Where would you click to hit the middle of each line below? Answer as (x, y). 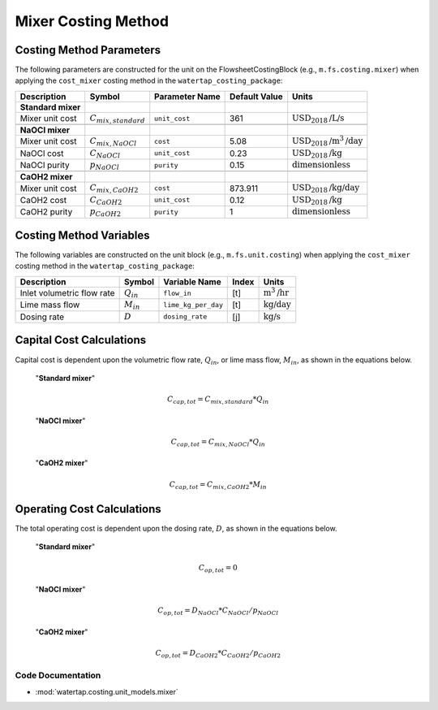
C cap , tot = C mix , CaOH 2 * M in (218, 485)
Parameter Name (187, 96)
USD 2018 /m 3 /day (328, 141)
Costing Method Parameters (88, 50)
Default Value (256, 96)
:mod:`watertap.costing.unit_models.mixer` (107, 691)
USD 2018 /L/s (318, 119)
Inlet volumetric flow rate (67, 293)
